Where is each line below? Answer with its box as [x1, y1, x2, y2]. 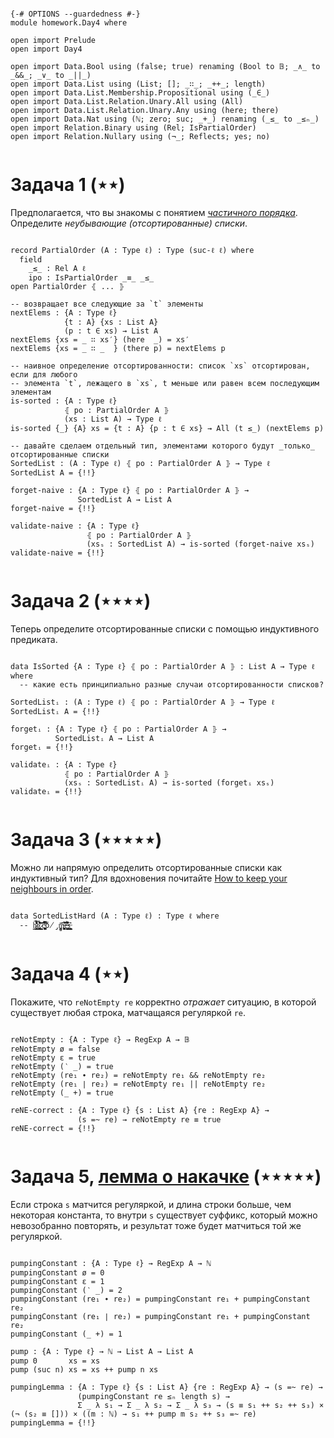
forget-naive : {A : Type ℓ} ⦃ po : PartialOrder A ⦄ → [10, 485, 250, 495]
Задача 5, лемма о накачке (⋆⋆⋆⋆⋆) [10, 1165, 322, 1188]
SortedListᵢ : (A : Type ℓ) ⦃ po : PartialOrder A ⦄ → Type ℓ [10, 697, 275, 707]
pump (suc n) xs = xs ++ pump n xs [10, 1364, 159, 1375]
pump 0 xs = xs [10, 1356, 101, 1366]
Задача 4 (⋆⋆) [10, 963, 130, 985]
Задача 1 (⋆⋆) [10, 174, 126, 196]
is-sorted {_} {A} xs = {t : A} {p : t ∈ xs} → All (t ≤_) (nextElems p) [10, 423, 325, 433]
